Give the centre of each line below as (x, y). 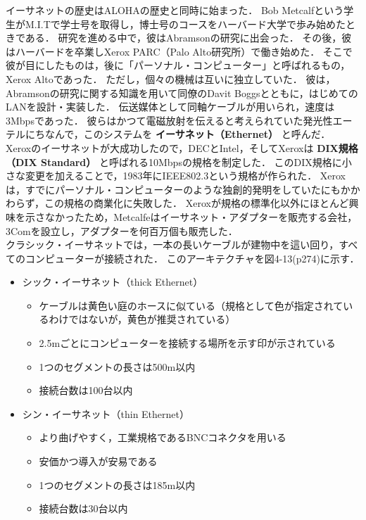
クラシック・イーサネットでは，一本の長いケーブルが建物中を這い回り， (172, 245)
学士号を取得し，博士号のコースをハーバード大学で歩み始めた (203, 24)
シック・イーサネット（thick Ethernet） (113, 282)
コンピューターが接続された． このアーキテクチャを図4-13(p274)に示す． (192, 258)
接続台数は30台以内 (83, 508)
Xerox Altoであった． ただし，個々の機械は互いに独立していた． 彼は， (171, 78)
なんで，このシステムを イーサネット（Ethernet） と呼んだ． (188, 134)
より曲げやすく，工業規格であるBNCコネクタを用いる (163, 437)
